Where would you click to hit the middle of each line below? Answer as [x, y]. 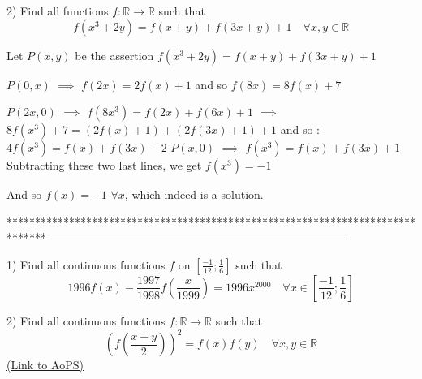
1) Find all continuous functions [86, 264]
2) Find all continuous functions [86, 320]
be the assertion [114, 55]
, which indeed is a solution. [194, 194]
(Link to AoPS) [45, 365]
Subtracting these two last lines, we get [104, 165]
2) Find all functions [58, 11]
